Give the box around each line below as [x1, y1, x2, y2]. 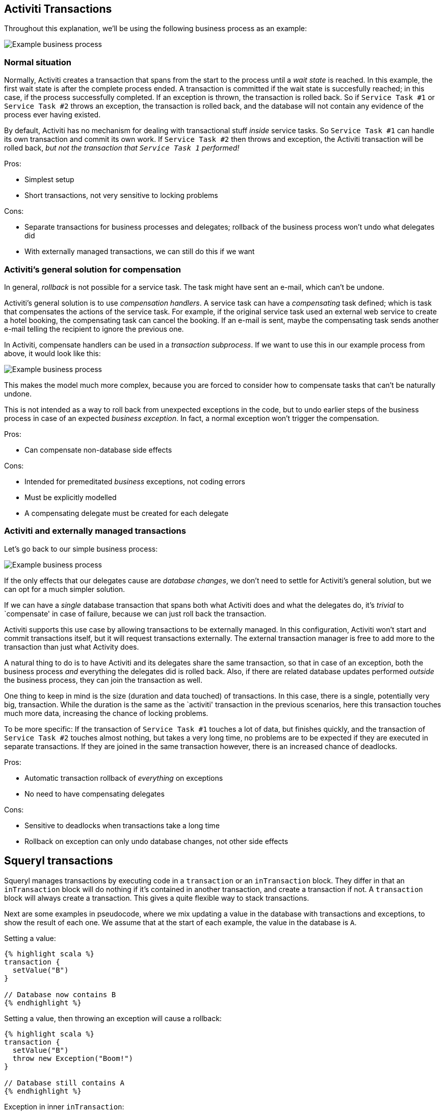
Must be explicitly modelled [24, 492, 117, 502]
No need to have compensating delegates [24, 789, 165, 798]
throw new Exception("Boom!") [12, 1054, 133, 1062]
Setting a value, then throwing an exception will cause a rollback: [4, 1013, 222, 1023]
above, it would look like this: [4, 349, 101, 358]
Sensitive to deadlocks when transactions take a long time [24, 821, 220, 830]
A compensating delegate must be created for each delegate [24, 508, 229, 517]
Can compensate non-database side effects [24, 445, 172, 454]
